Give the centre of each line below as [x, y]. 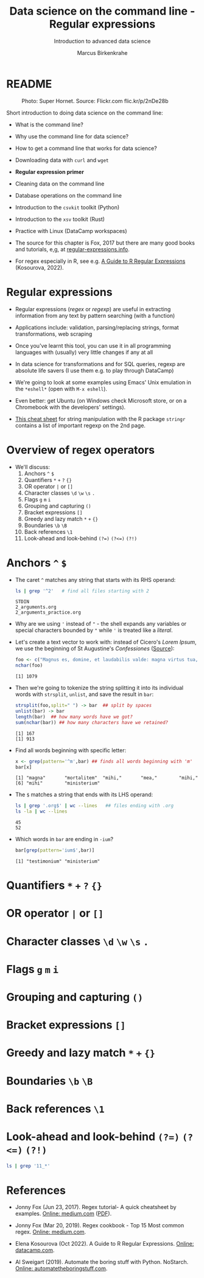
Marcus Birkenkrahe [102, 52]
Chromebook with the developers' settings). [70, 407]
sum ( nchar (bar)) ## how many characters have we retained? [92, 722]
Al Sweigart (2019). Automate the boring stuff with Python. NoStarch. [102, 1262]
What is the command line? [49, 124]
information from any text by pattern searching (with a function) [95, 315]
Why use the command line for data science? [72, 136]
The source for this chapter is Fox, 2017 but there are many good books [105, 243]
